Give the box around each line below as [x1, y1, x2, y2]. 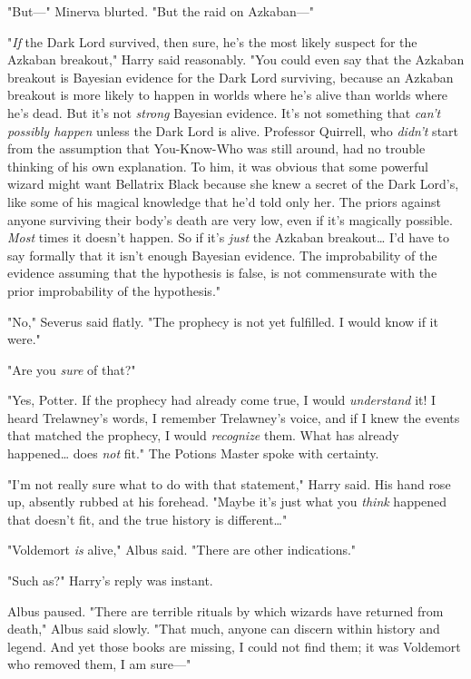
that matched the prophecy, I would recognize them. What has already [7, 426, 399, 445]
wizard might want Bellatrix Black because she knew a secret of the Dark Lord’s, [7, 174, 459, 193]
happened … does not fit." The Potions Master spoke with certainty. [7, 444, 379, 463]
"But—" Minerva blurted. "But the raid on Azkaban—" [7, 2, 315, 20]
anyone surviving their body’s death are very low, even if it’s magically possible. [7, 210, 453, 229]
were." [7, 330, 41, 349]
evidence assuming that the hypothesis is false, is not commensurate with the [7, 263, 437, 282]
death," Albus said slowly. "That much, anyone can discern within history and [7, 619, 440, 638]
